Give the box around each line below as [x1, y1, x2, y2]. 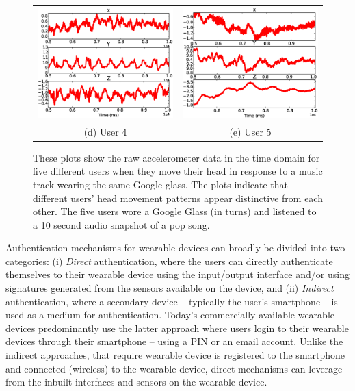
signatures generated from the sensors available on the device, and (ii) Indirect [5, 281, 334, 295]
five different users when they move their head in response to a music [33, 164, 323, 178]
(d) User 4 [83, 124, 127, 138]
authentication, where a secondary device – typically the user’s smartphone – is [5, 294, 338, 308]
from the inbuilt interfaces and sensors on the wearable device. [5, 375, 267, 389]
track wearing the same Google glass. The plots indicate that [33, 177, 289, 191]
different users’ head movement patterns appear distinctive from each [33, 190, 323, 205]
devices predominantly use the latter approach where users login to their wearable [5, 320, 349, 335]
